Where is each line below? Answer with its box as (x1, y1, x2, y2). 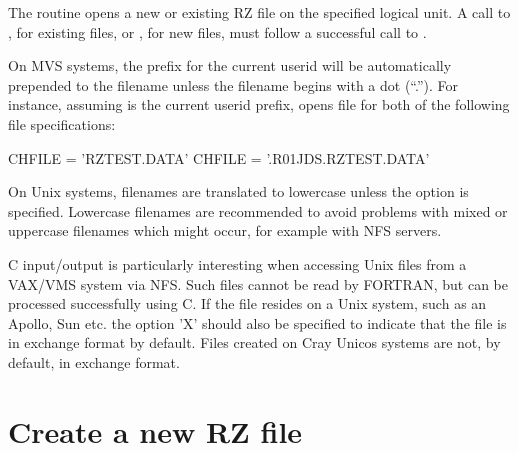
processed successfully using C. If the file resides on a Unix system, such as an (8, 293, 487, 314)
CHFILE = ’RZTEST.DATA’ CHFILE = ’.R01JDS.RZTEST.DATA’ (8, 147, 430, 168)
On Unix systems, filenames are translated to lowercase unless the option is (8, 181, 469, 202)
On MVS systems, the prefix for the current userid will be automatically (8, 55, 452, 76)
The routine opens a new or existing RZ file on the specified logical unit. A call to (8, 2, 511, 22)
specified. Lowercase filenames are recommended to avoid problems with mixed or (8, 200, 508, 221)
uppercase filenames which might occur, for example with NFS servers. (8, 220, 442, 241)
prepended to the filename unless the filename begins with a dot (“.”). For (8, 74, 459, 95)
